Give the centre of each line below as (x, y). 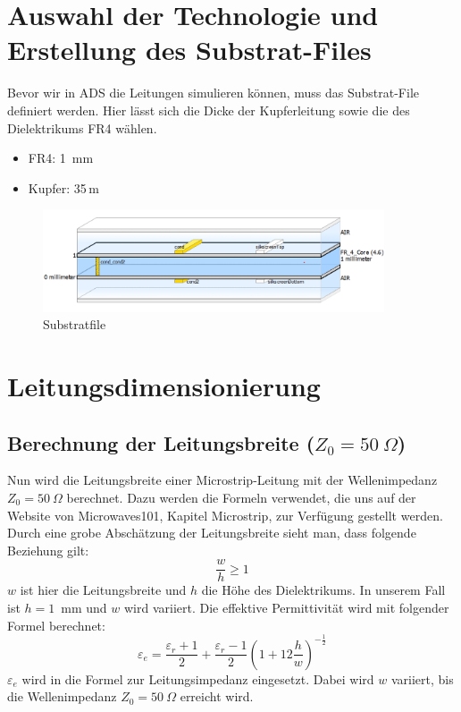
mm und (84, 608)
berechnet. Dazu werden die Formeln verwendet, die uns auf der (241, 498)
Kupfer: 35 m (63, 187)
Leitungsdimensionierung (164, 386)
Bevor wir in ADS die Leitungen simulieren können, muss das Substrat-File (213, 93)
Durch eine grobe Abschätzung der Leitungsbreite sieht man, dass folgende (212, 533)
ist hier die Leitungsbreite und (103, 590)
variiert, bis (422, 678)
